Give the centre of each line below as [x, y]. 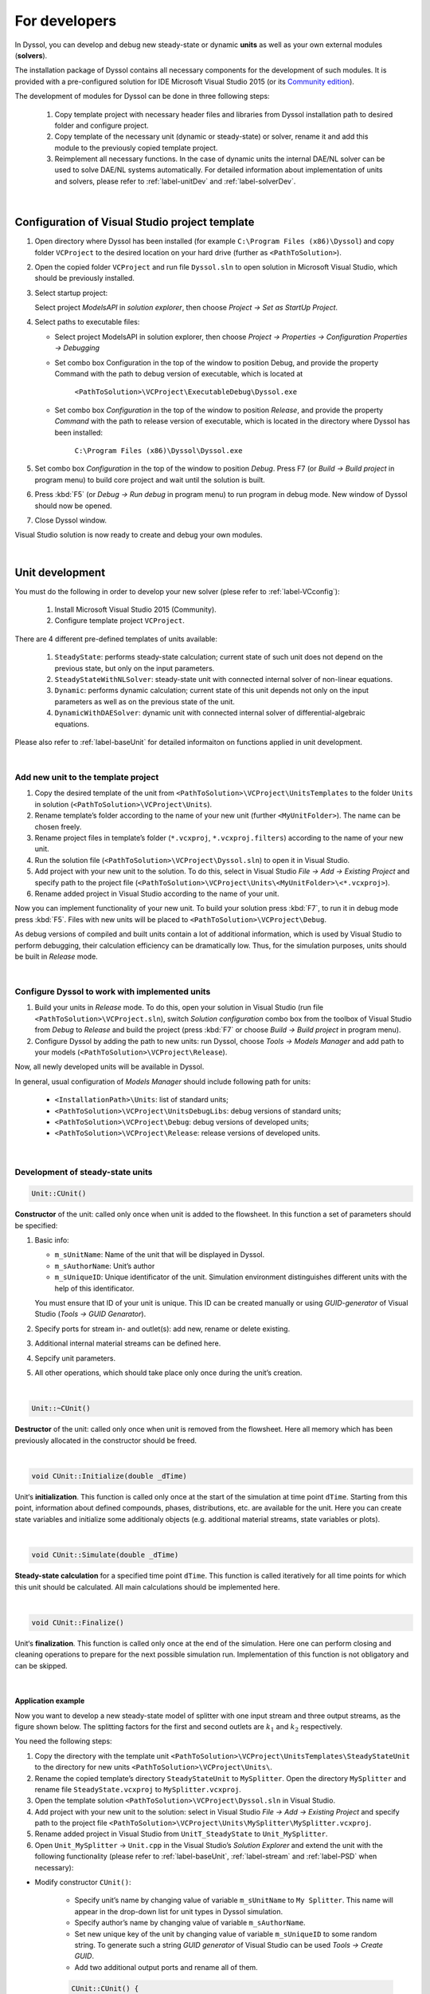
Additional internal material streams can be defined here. [128, 1343]
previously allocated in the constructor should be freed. [106, 1440]
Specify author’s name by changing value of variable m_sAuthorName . [190, 1923]
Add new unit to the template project [87, 778]
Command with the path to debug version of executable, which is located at [179, 374]
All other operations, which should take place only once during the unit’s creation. [168, 1373]
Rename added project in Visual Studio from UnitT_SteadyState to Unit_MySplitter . [181, 1834]
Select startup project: [71, 293]
